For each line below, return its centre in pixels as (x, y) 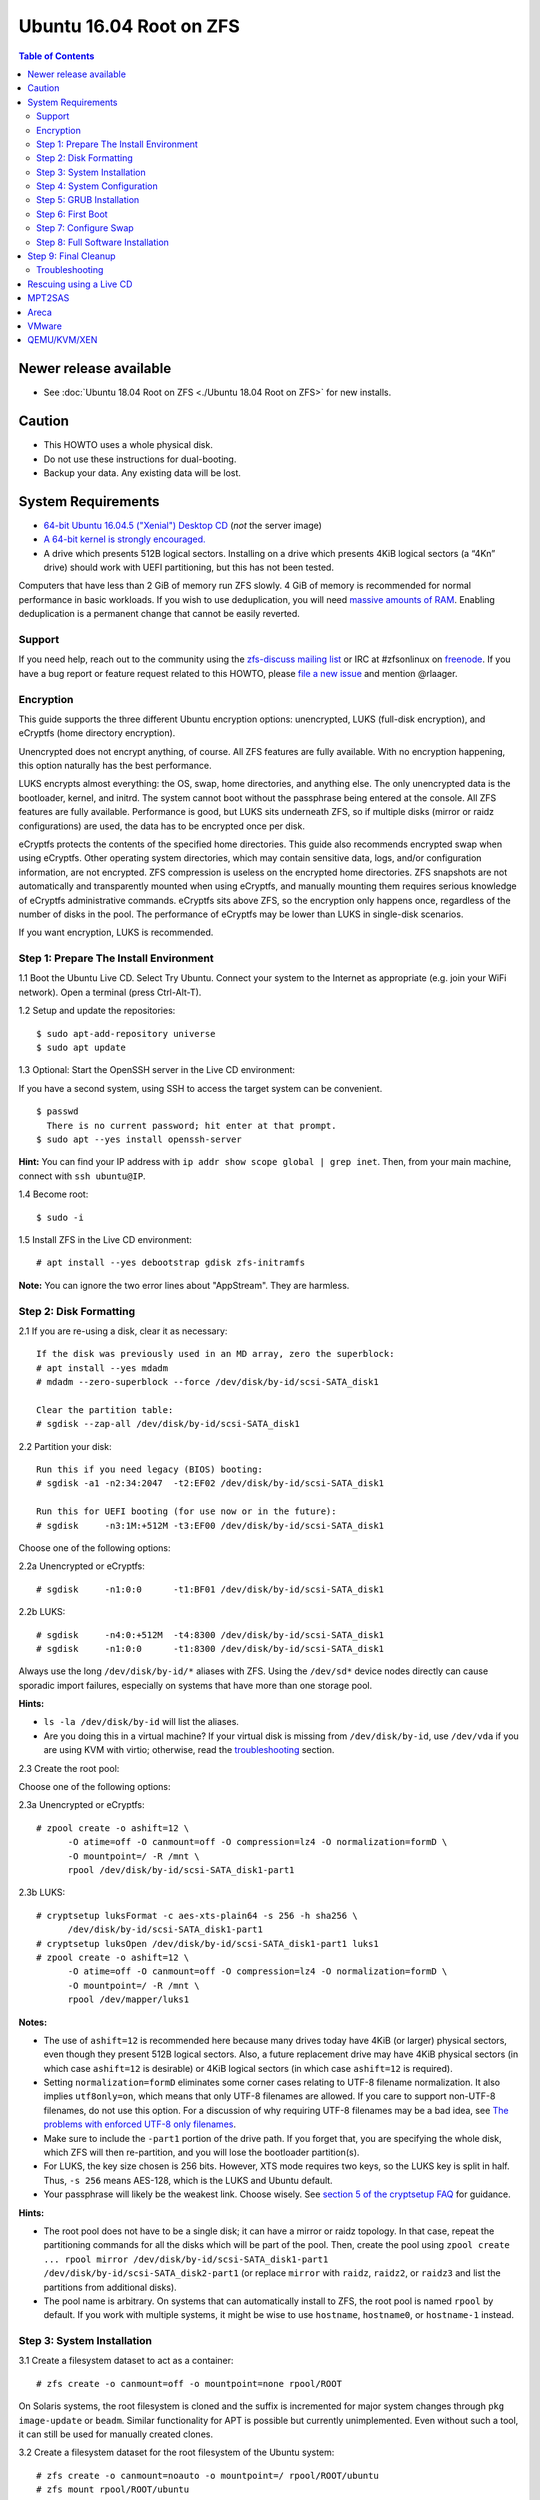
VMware (44, 326)
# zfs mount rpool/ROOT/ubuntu (113, 2489)
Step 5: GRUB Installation (88, 200)
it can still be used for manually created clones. (116, 2434)
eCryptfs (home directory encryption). (97, 733)
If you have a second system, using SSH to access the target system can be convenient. (200, 1088)
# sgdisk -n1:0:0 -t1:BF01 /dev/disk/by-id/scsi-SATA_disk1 (210, 1589)
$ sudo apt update (81, 1048)
